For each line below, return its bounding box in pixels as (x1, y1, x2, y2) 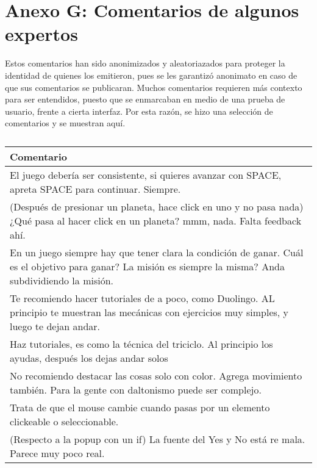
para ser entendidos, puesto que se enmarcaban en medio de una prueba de (5, 93, 285, 106)
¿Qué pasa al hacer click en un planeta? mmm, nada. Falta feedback (10, 213, 302, 228)
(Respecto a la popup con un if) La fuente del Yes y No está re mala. (10, 431, 305, 446)
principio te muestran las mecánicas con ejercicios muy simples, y (10, 304, 289, 319)
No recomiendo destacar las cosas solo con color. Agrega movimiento (10, 368, 302, 383)
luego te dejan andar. (10, 319, 101, 333)
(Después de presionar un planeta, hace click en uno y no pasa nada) (10, 199, 304, 214)
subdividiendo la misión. (10, 273, 114, 287)
